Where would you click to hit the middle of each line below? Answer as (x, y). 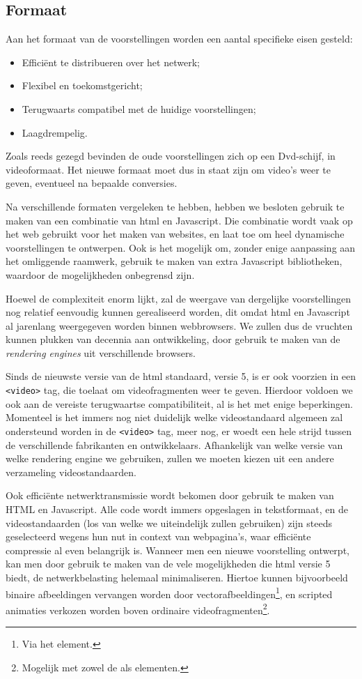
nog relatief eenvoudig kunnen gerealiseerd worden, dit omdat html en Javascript (178, 312)
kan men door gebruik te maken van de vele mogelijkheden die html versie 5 (168, 564)
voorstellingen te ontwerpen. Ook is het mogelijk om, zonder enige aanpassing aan (181, 247)
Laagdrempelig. (55, 132)
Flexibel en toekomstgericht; (82, 85)
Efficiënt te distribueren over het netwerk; (111, 62)
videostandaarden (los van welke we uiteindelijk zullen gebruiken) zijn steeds (169, 522)
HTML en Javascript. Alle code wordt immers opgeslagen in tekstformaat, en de (177, 509)
